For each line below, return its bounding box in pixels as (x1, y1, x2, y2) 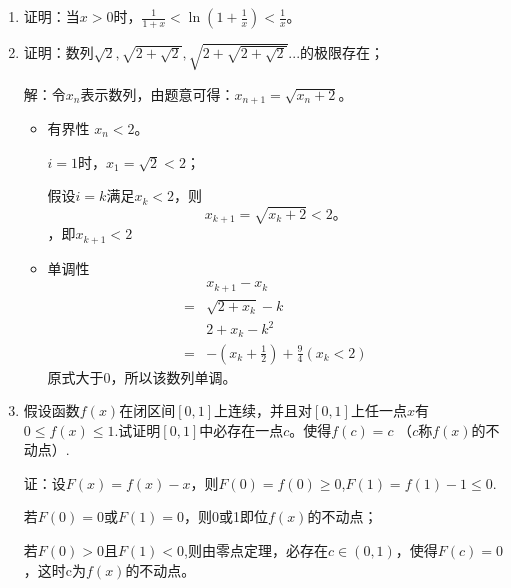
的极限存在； (300, 42, 385, 63)
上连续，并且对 (214, 400, 313, 421)
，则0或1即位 (184, 506, 269, 527)
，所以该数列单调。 (110, 366, 237, 387)
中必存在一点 (199, 419, 284, 440)
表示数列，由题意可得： (80, 83, 235, 104)
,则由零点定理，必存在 (184, 540, 328, 561)
